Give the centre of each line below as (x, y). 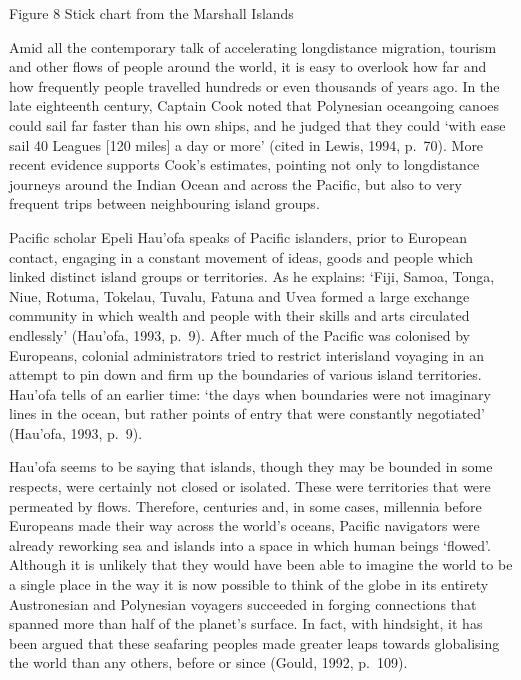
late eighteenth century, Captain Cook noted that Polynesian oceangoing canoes (254, 105)
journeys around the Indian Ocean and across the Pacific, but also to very (235, 183)
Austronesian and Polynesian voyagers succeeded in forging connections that (243, 603)
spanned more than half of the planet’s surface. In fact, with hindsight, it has (246, 623)
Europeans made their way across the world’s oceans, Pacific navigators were (244, 525)
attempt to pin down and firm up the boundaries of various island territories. (245, 374)
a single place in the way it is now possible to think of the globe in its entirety (249, 584)
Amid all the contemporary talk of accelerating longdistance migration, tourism (253, 46)
